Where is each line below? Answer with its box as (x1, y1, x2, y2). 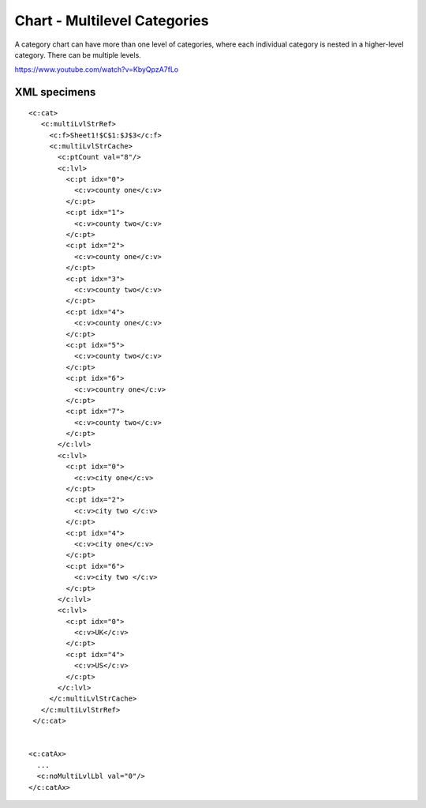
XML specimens (14, 85, 96, 99)
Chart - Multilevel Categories (14, 12, 209, 29)
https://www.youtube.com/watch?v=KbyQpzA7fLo (14, 65, 179, 74)
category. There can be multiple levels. (14, 50, 141, 59)
